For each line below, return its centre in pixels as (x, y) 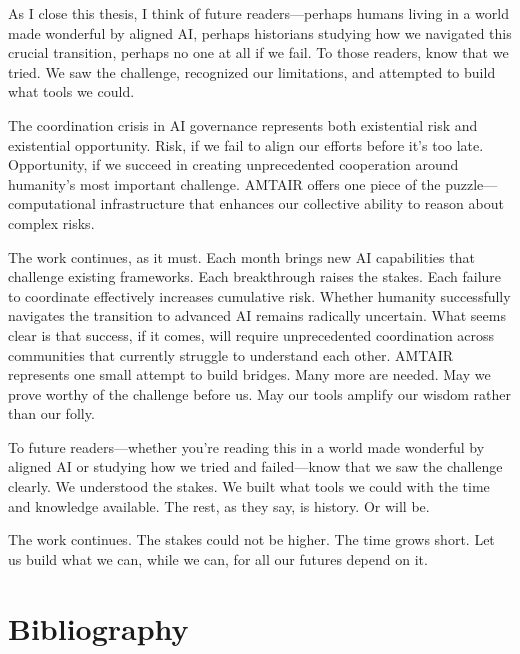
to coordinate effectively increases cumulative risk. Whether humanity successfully (259, 295)
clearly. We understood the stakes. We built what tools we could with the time (249, 486)
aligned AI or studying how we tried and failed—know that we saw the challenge (255, 466)
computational (52, 203)
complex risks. (51, 222)
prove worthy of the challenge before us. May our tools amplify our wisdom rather (259, 393)
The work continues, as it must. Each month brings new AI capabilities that (241, 256)
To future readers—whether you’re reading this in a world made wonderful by (246, 446)
